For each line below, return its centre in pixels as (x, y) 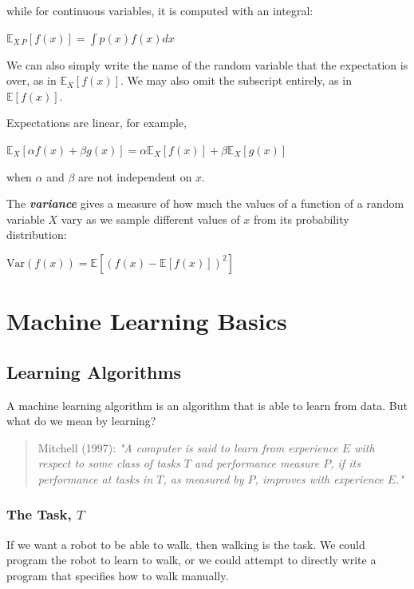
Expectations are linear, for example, (97, 123)
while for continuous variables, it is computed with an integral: (160, 10)
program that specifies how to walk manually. (118, 575)
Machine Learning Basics (147, 321)
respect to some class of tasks (109, 463)
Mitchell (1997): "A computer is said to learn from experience (188, 447)
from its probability (302, 219)
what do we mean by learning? (81, 421)
